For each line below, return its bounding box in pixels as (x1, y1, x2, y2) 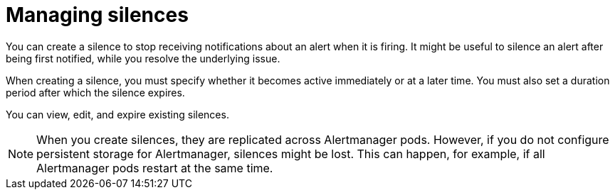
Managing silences (6, 3, 189, 27)
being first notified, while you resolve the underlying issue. (6, 52, 280, 65)
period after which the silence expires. (6, 86, 185, 99)
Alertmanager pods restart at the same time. (36, 160, 273, 175)
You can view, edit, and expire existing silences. (6, 108, 229, 121)
